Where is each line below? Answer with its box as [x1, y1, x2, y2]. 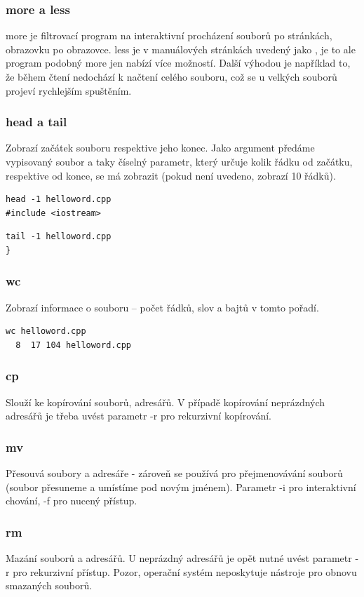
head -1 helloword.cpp [6, 194, 112, 205]
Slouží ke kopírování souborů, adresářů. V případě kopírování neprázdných [6, 394, 325, 409]
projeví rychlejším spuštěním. [6, 83, 132, 98]
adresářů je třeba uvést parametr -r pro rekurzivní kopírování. [6, 408, 271, 423]
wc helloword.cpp [6, 326, 86, 337]
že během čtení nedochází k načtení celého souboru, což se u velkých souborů [6, 69, 337, 83]
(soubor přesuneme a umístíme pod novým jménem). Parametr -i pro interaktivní [6, 479, 356, 494]
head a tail [6, 113, 67, 130]
